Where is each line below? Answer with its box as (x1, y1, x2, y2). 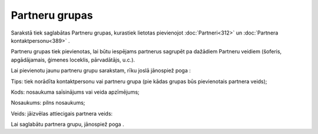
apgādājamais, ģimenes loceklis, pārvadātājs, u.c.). (11, 56, 135, 63)
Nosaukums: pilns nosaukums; (11, 99, 85, 106)
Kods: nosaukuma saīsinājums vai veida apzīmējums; (11, 88, 140, 95)
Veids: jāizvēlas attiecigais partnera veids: (11, 110, 113, 117)
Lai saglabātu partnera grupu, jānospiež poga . (11, 121, 124, 128)
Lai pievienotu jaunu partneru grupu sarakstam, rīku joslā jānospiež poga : (11, 67, 191, 74)
